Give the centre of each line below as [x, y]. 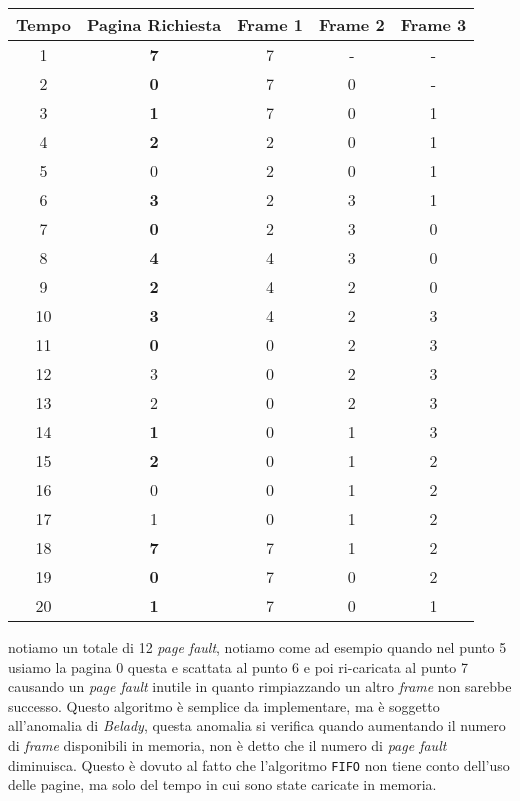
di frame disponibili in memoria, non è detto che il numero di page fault [227, 744]
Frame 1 [270, 24]
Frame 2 [351, 24]
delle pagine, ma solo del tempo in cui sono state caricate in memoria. [222, 784]
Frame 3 [433, 24]
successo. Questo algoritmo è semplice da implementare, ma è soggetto [224, 705]
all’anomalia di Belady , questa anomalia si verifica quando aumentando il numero [257, 725]
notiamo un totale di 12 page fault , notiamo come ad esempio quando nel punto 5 [257, 647]
